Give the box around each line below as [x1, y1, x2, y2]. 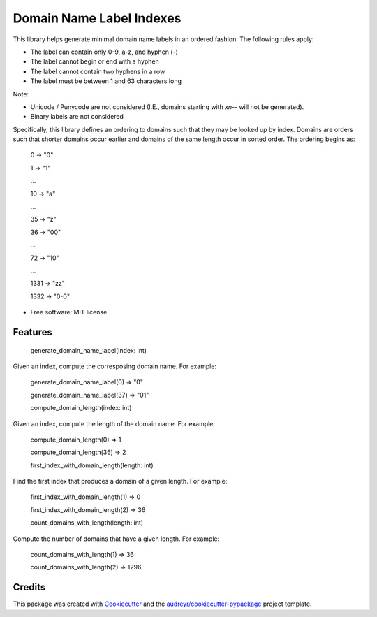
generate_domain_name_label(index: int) [30, 346, 147, 354]
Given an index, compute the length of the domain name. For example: [13, 419, 216, 428]
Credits [13, 581, 46, 593]
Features [13, 326, 52, 338]
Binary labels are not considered [30, 112, 124, 121]
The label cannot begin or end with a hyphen [30, 57, 160, 66]
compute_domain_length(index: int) [30, 404, 132, 412]
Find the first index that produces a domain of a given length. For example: [13, 477, 228, 486]
